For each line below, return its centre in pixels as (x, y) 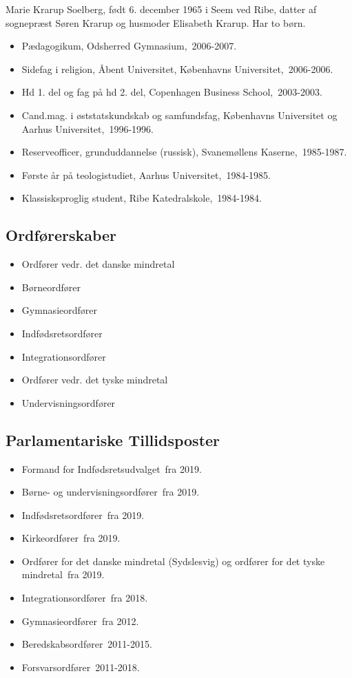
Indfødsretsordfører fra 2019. (83, 515)
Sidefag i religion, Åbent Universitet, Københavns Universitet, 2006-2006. (177, 68)
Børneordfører (51, 287)
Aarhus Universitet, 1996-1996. (87, 128)
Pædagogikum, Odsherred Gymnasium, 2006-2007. (129, 46)
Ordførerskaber (61, 235)
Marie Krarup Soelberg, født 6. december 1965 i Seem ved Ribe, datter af (161, 9)
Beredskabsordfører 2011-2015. (87, 644)
